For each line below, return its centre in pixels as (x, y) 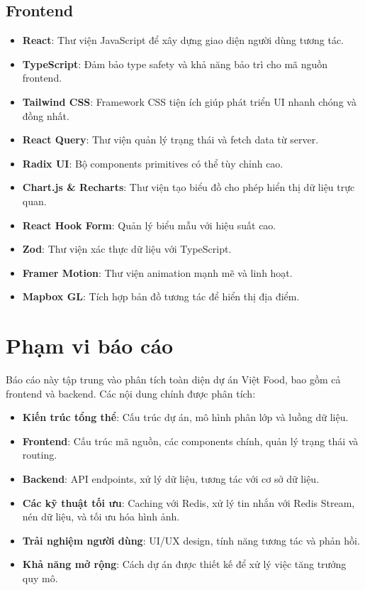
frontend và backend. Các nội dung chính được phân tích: (131, 393)
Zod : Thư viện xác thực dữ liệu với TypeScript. (127, 249)
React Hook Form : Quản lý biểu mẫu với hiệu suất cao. (149, 225)
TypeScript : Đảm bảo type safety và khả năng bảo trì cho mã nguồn (175, 64)
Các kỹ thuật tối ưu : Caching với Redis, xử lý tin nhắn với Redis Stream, (189, 502)
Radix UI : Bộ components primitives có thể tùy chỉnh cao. (153, 163)
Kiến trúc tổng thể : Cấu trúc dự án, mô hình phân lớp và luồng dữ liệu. (185, 417)
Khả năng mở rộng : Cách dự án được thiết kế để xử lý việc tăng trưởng (184, 564)
